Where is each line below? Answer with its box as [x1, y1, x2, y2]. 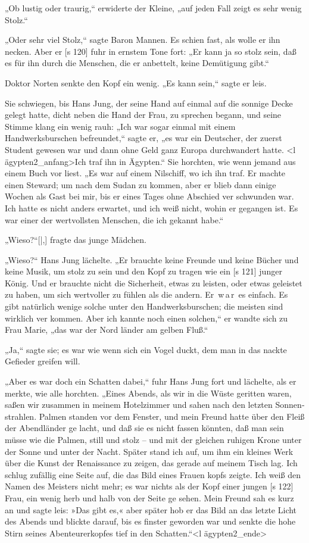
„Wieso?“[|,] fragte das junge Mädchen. [5, 233, 146, 246]
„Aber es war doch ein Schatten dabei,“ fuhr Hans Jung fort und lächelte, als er [5, 375, 296, 388]
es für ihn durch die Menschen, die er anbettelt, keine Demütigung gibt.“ [5, 57, 269, 69]
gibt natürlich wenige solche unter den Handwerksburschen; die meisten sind [5, 300, 283, 313]
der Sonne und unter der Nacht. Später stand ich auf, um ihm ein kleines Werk [5, 445, 294, 457]
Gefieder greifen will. [5, 355, 80, 367]
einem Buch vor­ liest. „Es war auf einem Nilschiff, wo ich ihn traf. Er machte [5, 167, 286, 179]
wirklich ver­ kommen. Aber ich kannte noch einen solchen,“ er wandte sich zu [5, 311, 288, 324]
